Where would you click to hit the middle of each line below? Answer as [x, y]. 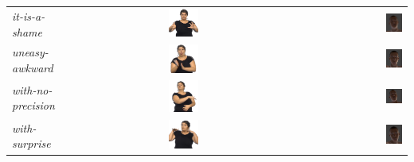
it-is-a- [29, 15]
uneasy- [30, 52]
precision [33, 105]
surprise [31, 143]
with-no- [32, 89]
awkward [33, 67]
